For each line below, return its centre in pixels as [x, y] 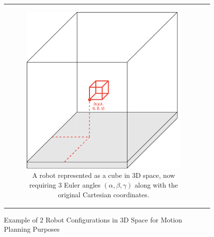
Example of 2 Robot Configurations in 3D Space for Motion [93, 219]
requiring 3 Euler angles [65, 185]
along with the [156, 185]
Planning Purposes [32, 229]
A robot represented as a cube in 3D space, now [104, 175]
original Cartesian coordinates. [104, 194]
